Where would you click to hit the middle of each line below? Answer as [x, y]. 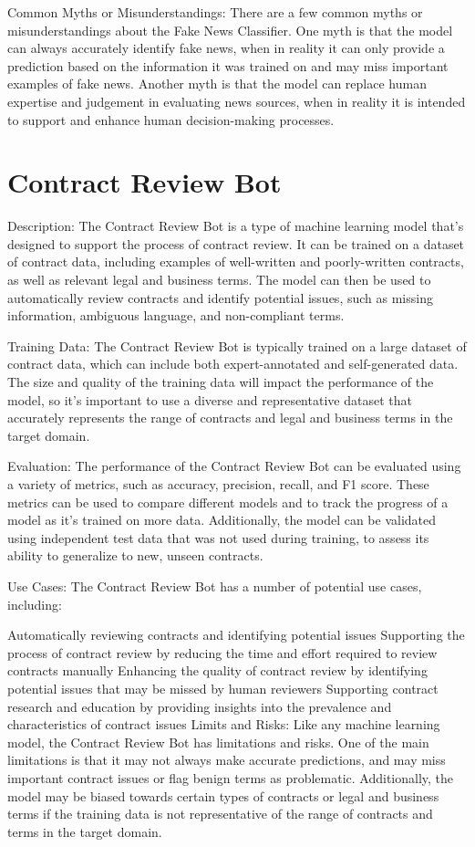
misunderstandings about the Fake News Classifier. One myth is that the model [230, 30]
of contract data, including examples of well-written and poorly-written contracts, [236, 261]
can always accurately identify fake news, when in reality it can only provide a [226, 48]
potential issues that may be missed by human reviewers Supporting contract [223, 688]
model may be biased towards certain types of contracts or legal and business [223, 795]
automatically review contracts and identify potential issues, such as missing [220, 297]
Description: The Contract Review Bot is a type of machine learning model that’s [236, 226]
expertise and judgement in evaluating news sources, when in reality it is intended [237, 101]
